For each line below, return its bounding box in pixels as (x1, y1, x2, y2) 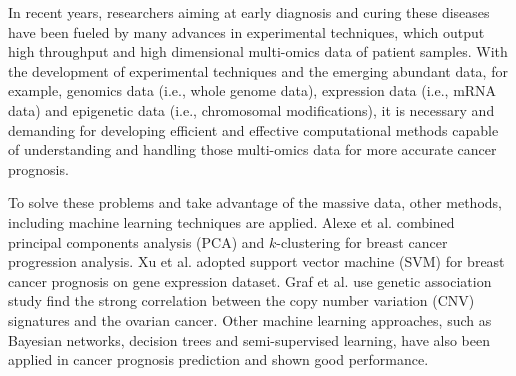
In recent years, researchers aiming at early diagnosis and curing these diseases (8, 2, 490, 22)
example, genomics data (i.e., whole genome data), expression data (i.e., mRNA (8, 80, 497, 101)
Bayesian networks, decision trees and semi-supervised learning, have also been (8, 329, 490, 350)
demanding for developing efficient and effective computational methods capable (8, 119, 499, 140)
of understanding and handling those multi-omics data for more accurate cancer (8, 139, 497, 160)
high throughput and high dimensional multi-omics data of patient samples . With (8, 41, 508, 62)
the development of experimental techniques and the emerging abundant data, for (8, 60, 508, 81)
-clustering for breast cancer (276, 231, 448, 252)
